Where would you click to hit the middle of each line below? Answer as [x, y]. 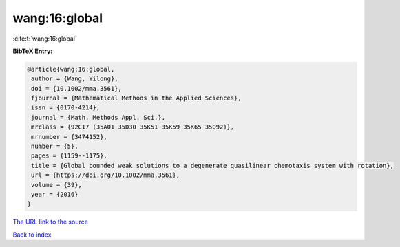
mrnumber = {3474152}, [70, 137]
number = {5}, [55, 147]
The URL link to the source [51, 222]
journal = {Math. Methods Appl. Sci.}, [98, 117]
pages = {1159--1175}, [70, 156]
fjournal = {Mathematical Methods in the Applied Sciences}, [136, 98]
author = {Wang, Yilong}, [75, 79]
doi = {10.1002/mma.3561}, [76, 88]
